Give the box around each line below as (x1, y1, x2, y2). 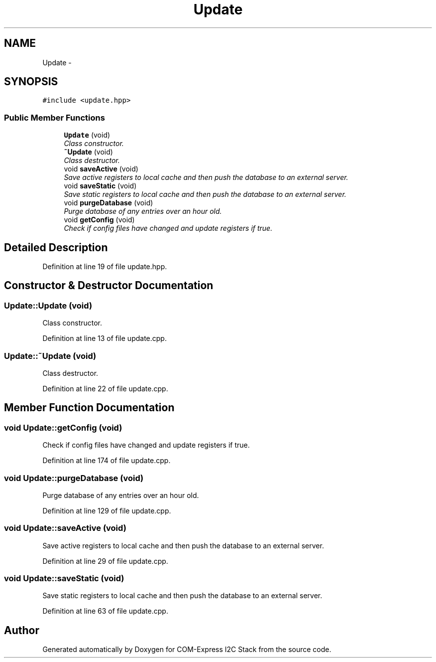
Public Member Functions (4, 112, 105, 123)
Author (4, 624, 39, 637)
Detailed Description (4, 241, 108, 254)
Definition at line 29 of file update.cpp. (42, 556, 168, 565)
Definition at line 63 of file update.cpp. (42, 607, 168, 616)
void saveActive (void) (64, 165, 138, 173)
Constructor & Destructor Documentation (4, 279, 214, 292)
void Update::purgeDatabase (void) (4, 473, 144, 483)
